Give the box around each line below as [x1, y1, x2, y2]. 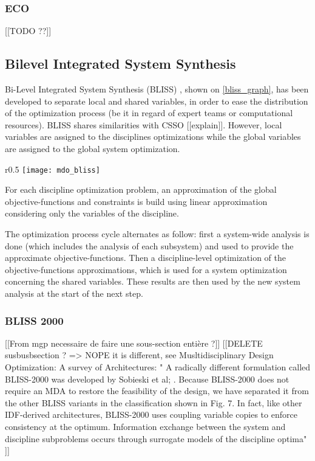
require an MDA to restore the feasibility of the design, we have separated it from [5, 384, 309, 397]
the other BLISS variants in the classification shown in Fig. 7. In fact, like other [5, 396, 302, 409]
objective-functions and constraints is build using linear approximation [5, 195, 268, 207]
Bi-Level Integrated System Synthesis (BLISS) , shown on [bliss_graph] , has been [5, 83, 309, 95]
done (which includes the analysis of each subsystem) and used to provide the [5, 239, 294, 252]
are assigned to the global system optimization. [5, 142, 180, 154]
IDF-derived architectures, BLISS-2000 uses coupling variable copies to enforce [5, 408, 297, 421]
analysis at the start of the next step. [5, 286, 143, 299]
